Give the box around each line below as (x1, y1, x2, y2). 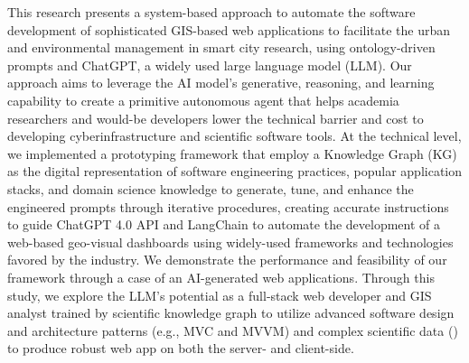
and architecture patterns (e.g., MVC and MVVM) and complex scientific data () (7, 321, 458, 340)
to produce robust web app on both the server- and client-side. (7, 339, 354, 358)
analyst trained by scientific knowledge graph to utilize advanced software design (7, 303, 455, 322)
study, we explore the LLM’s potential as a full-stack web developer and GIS (7, 285, 432, 304)
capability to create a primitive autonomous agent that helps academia (7, 90, 399, 109)
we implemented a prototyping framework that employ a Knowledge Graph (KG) (7, 144, 457, 163)
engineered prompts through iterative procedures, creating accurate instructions (7, 197, 449, 216)
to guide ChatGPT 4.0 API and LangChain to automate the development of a (7, 215, 441, 234)
